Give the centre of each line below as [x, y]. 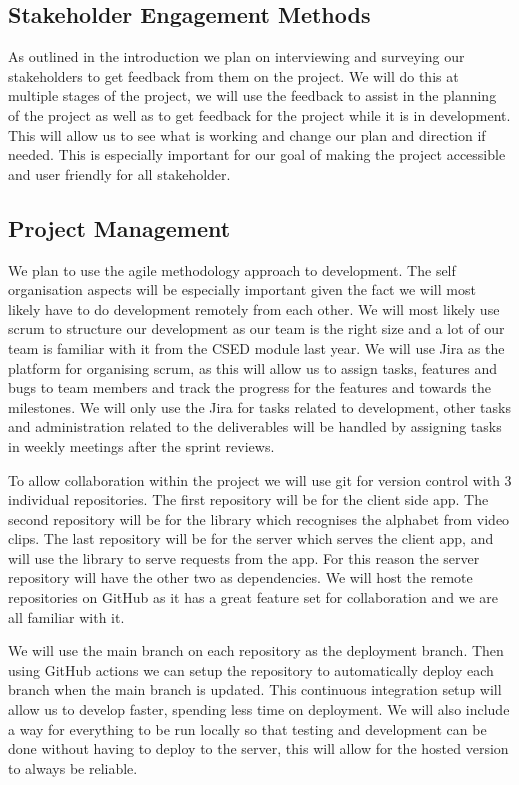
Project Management [119, 227]
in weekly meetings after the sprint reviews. [141, 445]
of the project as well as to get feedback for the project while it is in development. [259, 114]
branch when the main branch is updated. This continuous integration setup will [255, 689]
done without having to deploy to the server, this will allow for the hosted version [258, 748]
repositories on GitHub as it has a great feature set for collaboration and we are [253, 597]
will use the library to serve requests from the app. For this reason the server [244, 557]
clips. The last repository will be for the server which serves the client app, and [251, 538]
